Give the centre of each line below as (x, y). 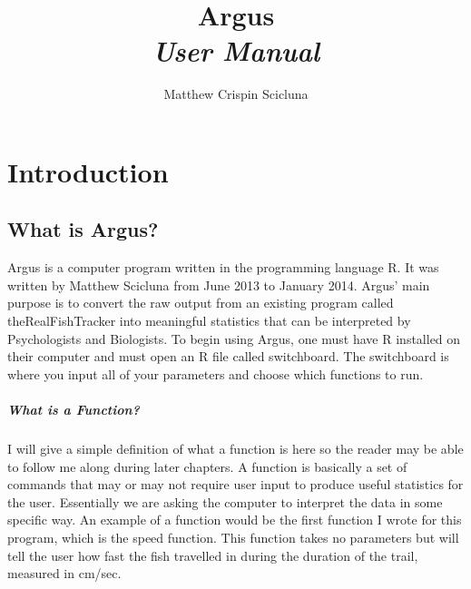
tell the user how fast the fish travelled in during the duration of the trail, (213, 555)
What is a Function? (74, 410)
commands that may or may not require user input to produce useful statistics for (235, 484)
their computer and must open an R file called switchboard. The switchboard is (228, 356)
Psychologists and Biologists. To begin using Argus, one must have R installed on (234, 338)
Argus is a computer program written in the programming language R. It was (223, 267)
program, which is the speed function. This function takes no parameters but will (233, 537)
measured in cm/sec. (64, 573)
